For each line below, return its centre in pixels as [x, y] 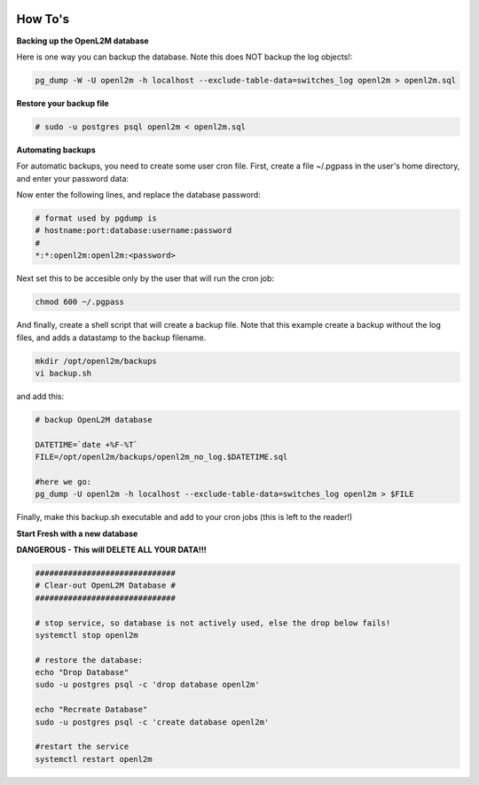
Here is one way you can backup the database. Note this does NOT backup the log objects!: [185, 57]
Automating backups [56, 150]
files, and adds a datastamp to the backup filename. [111, 338]
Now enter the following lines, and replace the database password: [138, 195]
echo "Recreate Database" [91, 710]
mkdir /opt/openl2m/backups [96, 361]
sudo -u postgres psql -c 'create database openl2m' [152, 722]
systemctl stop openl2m [87, 635]
